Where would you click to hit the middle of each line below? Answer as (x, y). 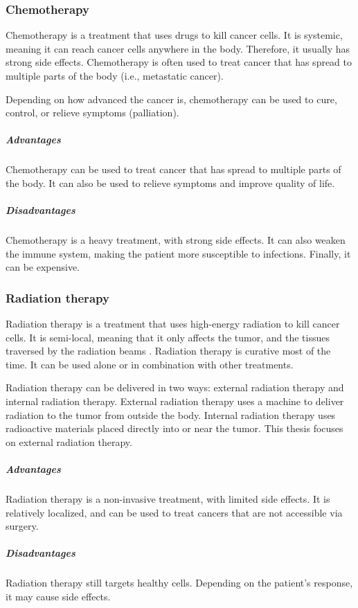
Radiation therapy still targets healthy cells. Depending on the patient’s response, (179, 583)
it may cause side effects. (58, 596)
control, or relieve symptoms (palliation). (92, 113)
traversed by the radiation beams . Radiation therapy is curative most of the (168, 351)
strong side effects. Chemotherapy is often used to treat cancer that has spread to (179, 62)
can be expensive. (43, 267)
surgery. (22, 526)
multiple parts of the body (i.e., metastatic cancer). (115, 75)
